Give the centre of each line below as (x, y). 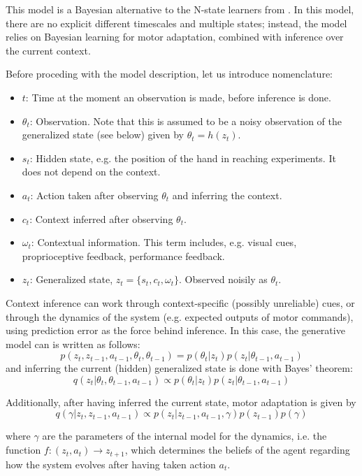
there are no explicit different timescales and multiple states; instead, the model (176, 23)
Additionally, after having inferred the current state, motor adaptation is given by (181, 402)
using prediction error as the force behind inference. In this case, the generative (175, 330)
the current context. (48, 50)
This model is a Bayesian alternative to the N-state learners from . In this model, (180, 9)
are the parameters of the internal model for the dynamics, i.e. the (184, 436)
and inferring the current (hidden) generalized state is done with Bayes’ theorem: (179, 368)
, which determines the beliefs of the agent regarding (237, 450)
